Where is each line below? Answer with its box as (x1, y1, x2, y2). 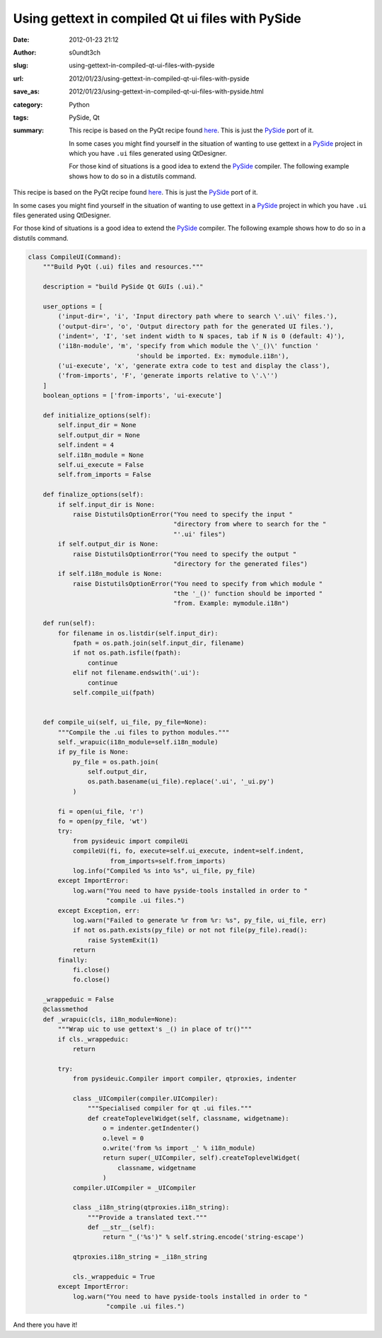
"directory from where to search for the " (173, 520, 327, 529)
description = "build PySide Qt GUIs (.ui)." (42, 282, 204, 290)
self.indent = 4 (57, 441, 115, 449)
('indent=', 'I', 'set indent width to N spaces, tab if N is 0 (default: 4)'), (57, 332, 346, 340)
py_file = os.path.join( (72, 758, 159, 766)
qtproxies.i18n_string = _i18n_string (72, 1253, 208, 1261)
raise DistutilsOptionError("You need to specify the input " (72, 510, 294, 518)
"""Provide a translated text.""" (87, 1213, 208, 1221)
